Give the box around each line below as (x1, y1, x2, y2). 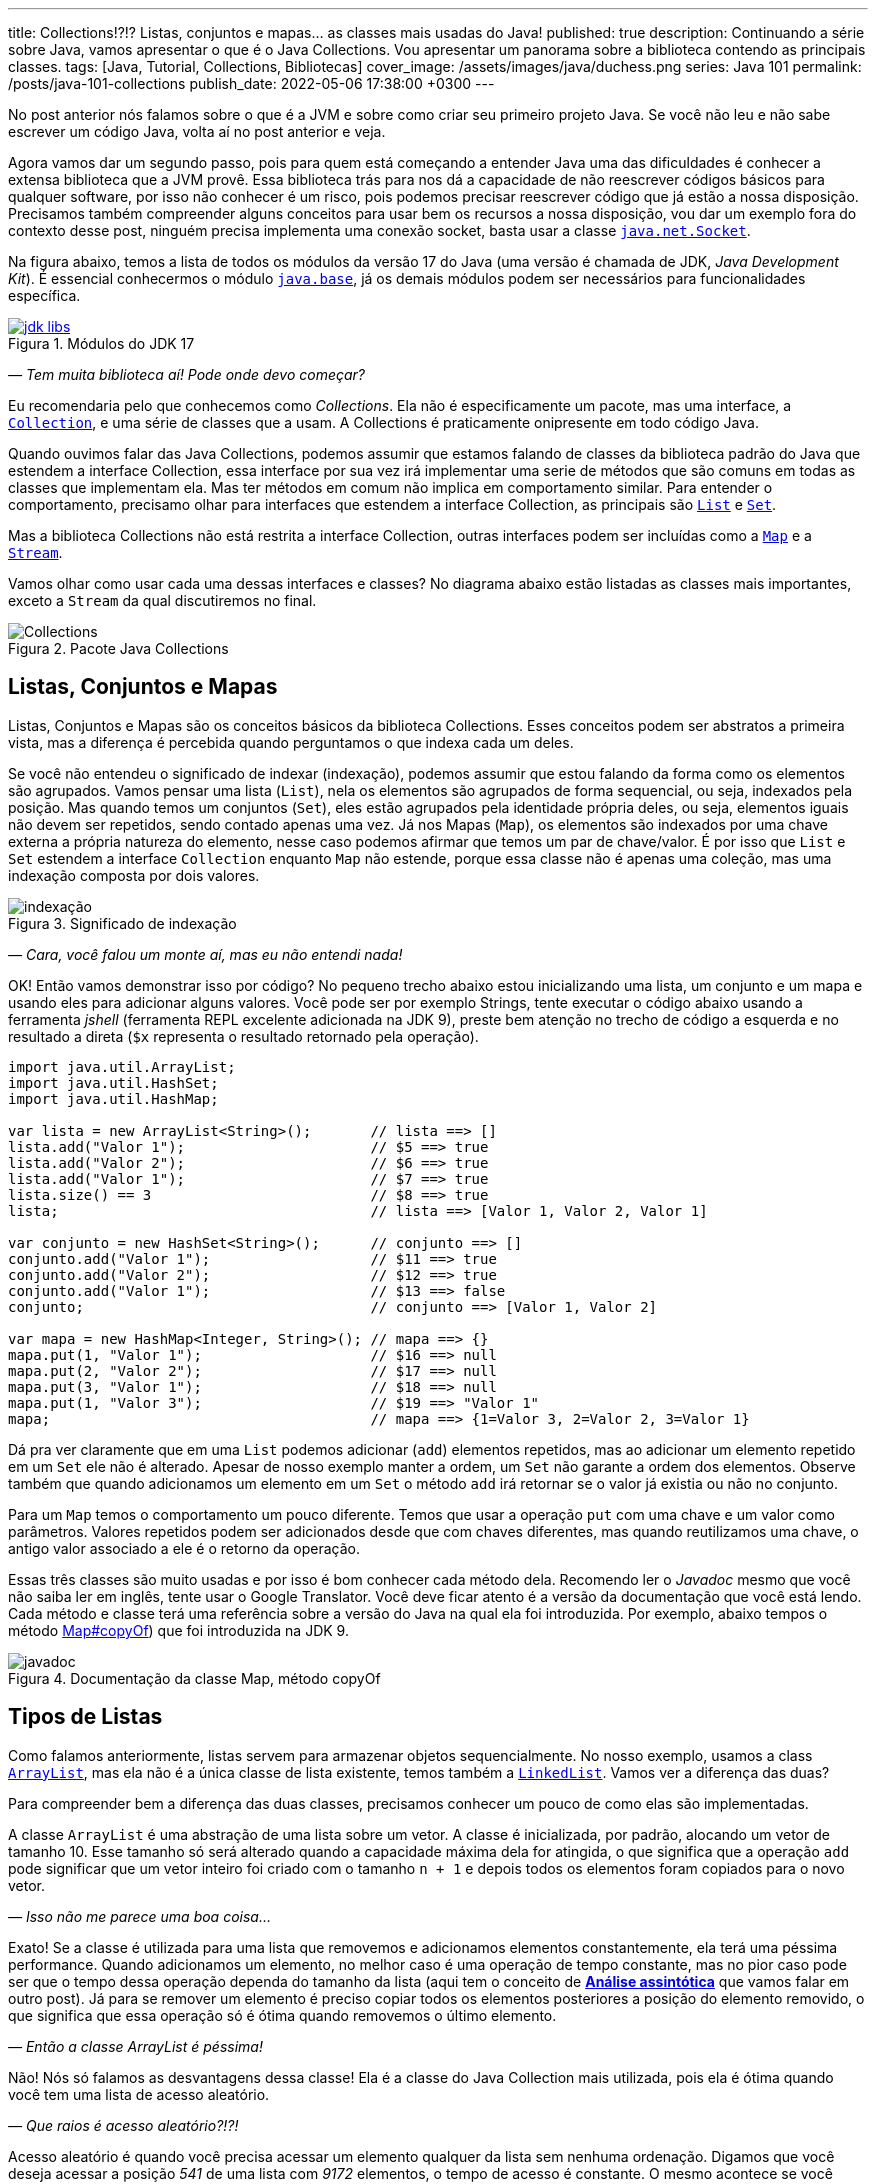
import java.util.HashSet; (8, 1074, 219, 1091)
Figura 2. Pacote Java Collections (8, 640, 229, 657)
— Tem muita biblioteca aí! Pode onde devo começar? (8, 366, 366, 383)
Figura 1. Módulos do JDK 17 (8, 335, 195, 352)
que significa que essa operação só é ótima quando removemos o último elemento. (8, 2006, 557, 2024)
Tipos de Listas (8, 1704, 163, 1730)
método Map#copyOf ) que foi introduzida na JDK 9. (8, 1621, 349, 1639)
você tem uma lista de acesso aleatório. (8, 2085, 270, 2103)
